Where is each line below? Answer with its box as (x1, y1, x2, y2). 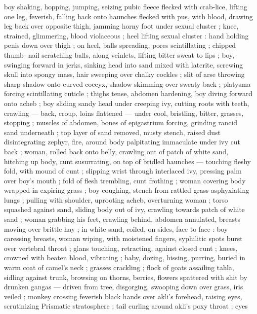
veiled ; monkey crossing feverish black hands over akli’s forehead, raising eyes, (4, 291, 242, 301)
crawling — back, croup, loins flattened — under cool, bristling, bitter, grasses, (4, 107, 244, 118)
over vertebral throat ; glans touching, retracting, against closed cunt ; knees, (4, 243, 238, 253)
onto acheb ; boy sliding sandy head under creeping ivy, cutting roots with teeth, (4, 98, 249, 108)
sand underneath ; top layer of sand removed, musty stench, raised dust (4, 127, 221, 137)
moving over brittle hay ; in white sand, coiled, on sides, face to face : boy (4, 223, 228, 234)
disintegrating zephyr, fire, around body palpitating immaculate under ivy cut (4, 137, 240, 147)
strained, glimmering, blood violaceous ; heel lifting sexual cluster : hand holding (4, 30, 249, 40)
